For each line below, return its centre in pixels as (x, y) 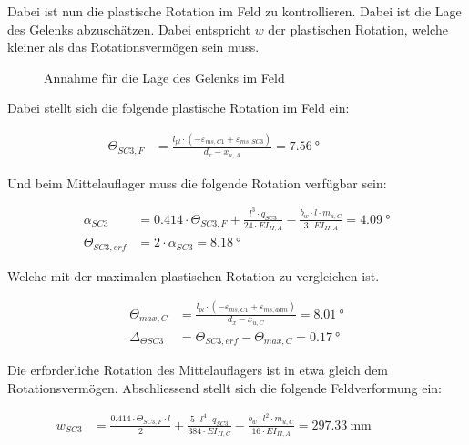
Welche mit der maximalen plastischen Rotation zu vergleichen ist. (194, 275)
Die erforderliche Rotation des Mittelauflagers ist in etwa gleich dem (198, 370)
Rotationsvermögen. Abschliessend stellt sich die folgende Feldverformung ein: (224, 387)
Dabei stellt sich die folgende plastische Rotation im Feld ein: (178, 108)
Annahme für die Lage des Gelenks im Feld (164, 77)
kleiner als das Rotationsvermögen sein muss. (133, 47)
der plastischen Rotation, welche (358, 29)
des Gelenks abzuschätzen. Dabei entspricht (129, 29)
